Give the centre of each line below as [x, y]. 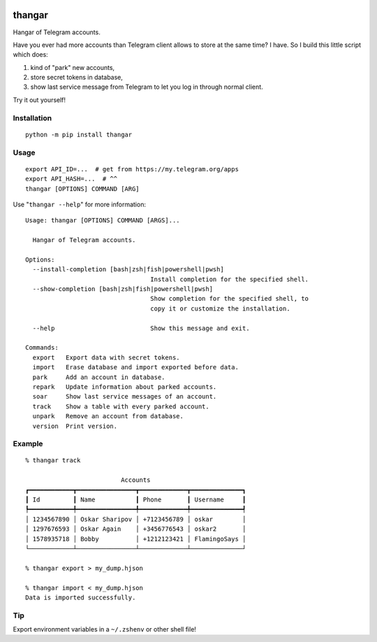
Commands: [42, 348]
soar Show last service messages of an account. [125, 397]
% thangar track [53, 461]
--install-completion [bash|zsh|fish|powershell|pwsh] [128, 270]
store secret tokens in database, [77, 78]
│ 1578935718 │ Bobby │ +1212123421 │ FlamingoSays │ [136, 539]
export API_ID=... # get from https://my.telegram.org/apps [132, 169]
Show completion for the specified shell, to [230, 299]
